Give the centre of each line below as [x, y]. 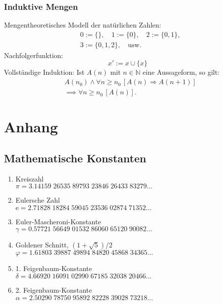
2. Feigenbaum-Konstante [54, 290]
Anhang [31, 127]
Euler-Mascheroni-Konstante [58, 221]
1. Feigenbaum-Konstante [54, 268]
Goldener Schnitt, [42, 245]
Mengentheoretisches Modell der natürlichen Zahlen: [83, 25]
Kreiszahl [29, 178]
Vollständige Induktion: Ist [44, 72]
